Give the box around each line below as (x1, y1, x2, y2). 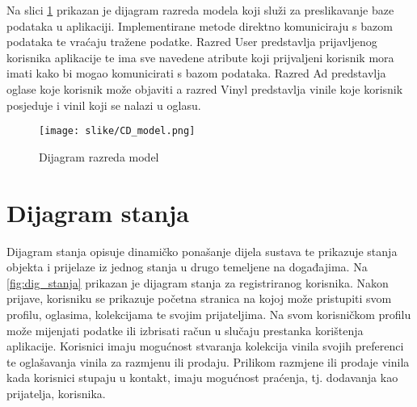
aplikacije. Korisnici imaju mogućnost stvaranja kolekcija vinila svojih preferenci (6, 338, 404, 355)
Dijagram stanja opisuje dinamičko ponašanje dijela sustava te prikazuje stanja (6, 242, 398, 259)
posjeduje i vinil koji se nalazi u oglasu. (6, 96, 201, 113)
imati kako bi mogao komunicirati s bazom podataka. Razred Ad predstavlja (6, 65, 386, 82)
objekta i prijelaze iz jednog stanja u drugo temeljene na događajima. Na (6, 258, 368, 275)
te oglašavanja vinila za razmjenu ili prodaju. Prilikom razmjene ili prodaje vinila (6, 353, 410, 370)
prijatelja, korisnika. (6, 384, 106, 401)
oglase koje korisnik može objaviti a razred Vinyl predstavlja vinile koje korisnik (6, 80, 403, 97)
